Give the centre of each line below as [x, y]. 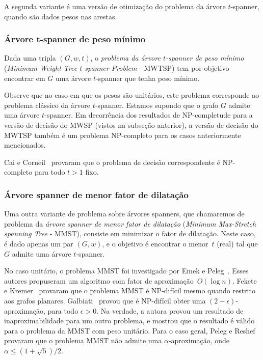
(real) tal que [237, 243]
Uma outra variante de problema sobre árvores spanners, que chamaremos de [124, 214]
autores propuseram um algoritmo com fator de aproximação [99, 280]
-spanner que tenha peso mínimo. [148, 78]
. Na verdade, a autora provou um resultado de [170, 310]
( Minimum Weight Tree [41, 68]
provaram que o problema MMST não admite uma [83, 340]
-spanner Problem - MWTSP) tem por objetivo [156, 68]
